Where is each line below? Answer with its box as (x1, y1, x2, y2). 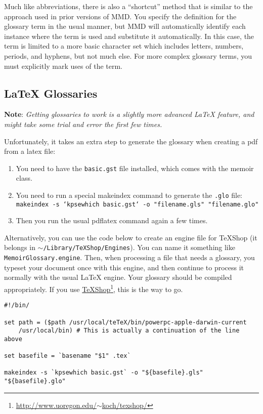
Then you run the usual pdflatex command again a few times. (16, 215, 208, 226)
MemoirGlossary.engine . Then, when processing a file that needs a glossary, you (4, 252, 255, 263)
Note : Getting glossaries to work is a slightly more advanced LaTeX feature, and (4, 109, 254, 119)
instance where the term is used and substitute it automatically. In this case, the (4, 30, 254, 41)
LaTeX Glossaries (4, 85, 98, 101)
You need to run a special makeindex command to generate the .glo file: (16, 189, 243, 200)
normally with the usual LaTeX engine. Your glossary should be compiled (4, 272, 232, 282)
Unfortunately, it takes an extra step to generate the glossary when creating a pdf (4, 136, 258, 146)
